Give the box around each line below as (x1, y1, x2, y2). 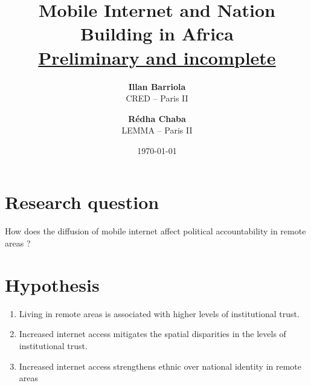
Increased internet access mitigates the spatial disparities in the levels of (19, 327, 286, 340)
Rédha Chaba (128, 112, 186, 124)
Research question (5, 190, 159, 214)
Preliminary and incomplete (38, 45, 276, 69)
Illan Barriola (128, 80, 186, 92)
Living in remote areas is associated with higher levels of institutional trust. (19, 307, 300, 320)
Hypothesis (5, 272, 100, 297)
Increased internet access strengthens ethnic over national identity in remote (19, 359, 302, 372)
